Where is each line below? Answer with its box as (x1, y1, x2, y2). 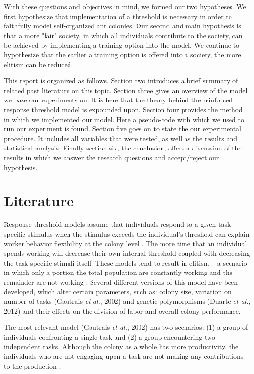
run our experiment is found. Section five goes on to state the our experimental (4, 124, 241, 134)
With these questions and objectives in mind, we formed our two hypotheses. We (4, 1, 246, 11)
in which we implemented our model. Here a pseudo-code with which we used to (4, 114, 244, 124)
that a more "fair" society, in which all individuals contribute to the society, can (4, 30, 243, 40)
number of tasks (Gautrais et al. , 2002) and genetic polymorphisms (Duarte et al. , (4, 296, 251, 306)
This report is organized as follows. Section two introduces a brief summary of (4, 75, 238, 86)
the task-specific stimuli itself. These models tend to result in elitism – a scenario (4, 257, 247, 268)
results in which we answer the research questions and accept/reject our (4, 152, 219, 162)
